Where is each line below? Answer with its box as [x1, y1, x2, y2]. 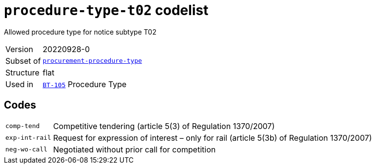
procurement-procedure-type [42, 57, 142, 65]
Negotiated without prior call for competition [53, 144, 216, 154]
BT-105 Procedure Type [42, 79, 127, 89]
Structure [5, 67, 39, 77]
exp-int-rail [5, 134, 51, 142]
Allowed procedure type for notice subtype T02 [4, 27, 157, 36]
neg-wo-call [5, 146, 48, 153]
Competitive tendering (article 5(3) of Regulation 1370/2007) [53, 121, 275, 131]
